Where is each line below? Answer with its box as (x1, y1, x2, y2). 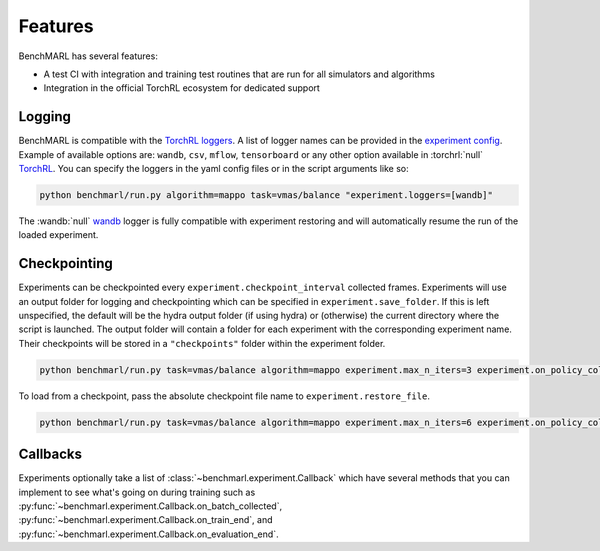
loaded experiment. (18, 229, 99, 241)
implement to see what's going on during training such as (18, 486, 256, 498)
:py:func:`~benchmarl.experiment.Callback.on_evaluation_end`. (18, 528, 279, 540)
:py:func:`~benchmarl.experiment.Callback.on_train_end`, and (18, 514, 273, 526)
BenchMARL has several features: (18, 50, 159, 62)
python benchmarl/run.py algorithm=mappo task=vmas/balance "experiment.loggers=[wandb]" (39, 190, 494, 200)
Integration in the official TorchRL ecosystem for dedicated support (43, 82, 320, 94)
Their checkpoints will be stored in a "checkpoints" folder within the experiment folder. (18, 337, 386, 349)
